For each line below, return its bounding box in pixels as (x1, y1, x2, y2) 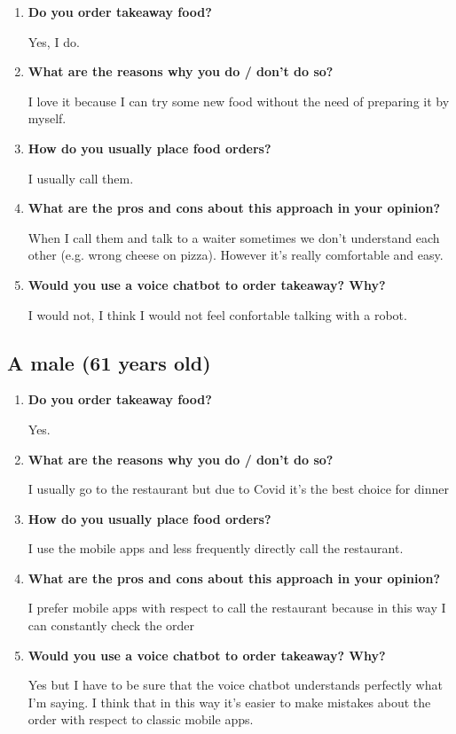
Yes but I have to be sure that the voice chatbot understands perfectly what (28, 675, 443, 694)
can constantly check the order (28, 616, 194, 635)
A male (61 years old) (7, 348, 211, 376)
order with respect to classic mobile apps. (28, 710, 254, 729)
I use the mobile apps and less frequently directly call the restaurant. (28, 539, 404, 558)
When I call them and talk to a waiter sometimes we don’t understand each (28, 228, 440, 246)
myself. (28, 109, 67, 128)
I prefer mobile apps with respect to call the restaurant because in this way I (28, 598, 446, 617)
